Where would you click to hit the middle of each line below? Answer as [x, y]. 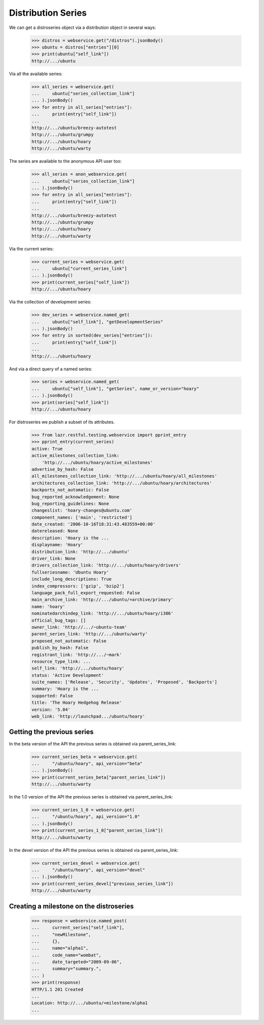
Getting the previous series [51, 732]
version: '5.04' [51, 709]
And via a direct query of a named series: [51, 369]
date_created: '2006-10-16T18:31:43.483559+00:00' [94, 524]
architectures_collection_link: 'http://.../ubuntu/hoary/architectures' [122, 483]
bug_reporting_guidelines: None [70, 503]
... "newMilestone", [61, 935]
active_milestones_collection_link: [76, 456]
